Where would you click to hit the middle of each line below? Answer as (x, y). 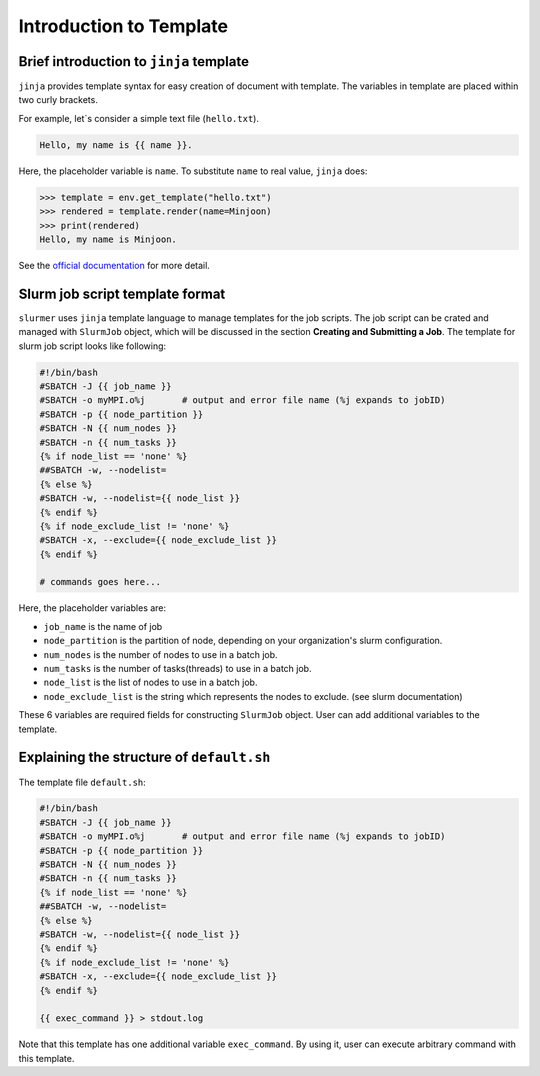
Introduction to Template (123, 26)
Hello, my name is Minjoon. (108, 239)
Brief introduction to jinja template (134, 61)
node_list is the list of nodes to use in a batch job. (150, 682)
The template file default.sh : (82, 782)
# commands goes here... (100, 582)
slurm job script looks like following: (92, 346)
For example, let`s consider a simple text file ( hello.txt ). (139, 118)
